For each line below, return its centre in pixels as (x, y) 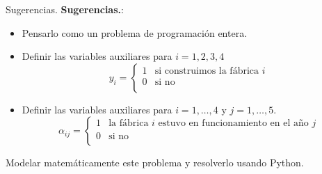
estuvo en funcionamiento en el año (233, 124)
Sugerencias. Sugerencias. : (65, 9)
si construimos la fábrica (207, 71)
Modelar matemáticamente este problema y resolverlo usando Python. (155, 163)
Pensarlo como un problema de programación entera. (135, 32)
